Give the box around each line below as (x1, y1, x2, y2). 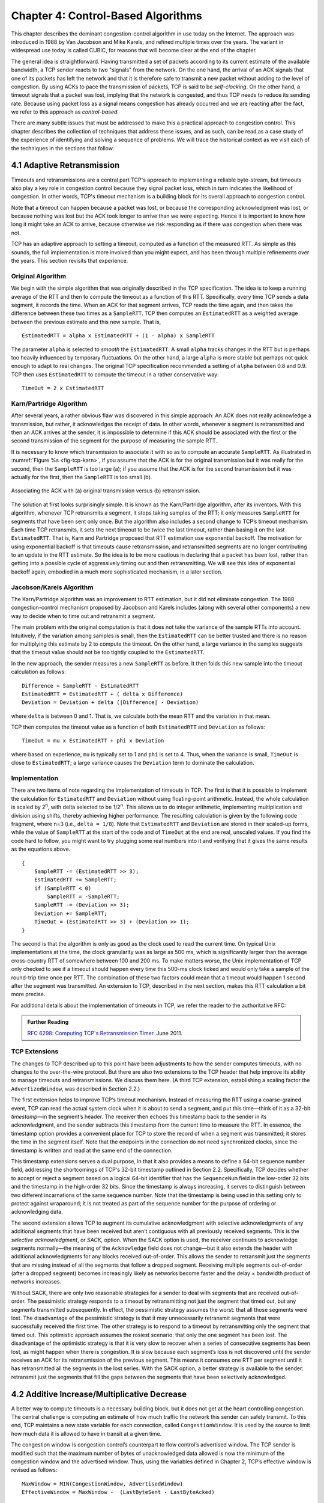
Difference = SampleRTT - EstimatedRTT (22, 682, 139, 689)
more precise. (11, 991, 46, 998)
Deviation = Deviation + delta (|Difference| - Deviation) (22, 699, 199, 706)
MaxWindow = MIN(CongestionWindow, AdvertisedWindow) (22, 1480, 183, 1487)
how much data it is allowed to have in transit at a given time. (11, 1430, 162, 1437)
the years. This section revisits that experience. (11, 257, 128, 265)
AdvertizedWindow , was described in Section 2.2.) (11, 1085, 140, 1092)
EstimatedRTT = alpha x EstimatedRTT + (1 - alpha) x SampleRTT (22, 332, 215, 339)
